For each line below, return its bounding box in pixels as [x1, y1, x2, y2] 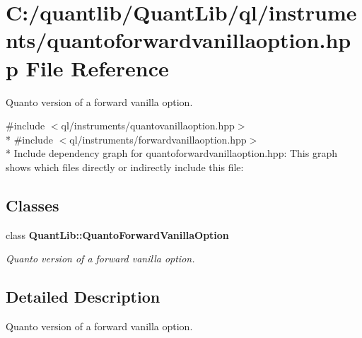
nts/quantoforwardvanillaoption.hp [6, 25, 351, 54]
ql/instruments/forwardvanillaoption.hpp [69, 132, 247, 146]
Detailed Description [6, 286, 160, 308]
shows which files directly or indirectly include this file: [6, 159, 244, 174]
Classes [6, 194, 59, 216]
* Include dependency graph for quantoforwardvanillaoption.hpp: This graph [6, 146, 337, 161]
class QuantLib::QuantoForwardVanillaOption [6, 227, 229, 242]
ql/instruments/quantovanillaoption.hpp [61, 118, 235, 133]
